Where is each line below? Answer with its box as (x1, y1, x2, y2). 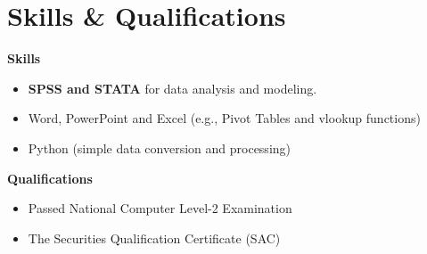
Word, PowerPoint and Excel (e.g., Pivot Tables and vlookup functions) (28, 109, 421, 127)
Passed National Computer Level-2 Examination (28, 199, 292, 217)
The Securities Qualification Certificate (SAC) (28, 228, 281, 247)
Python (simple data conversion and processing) (28, 138, 292, 157)
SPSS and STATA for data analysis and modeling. (28, 78, 317, 97)
